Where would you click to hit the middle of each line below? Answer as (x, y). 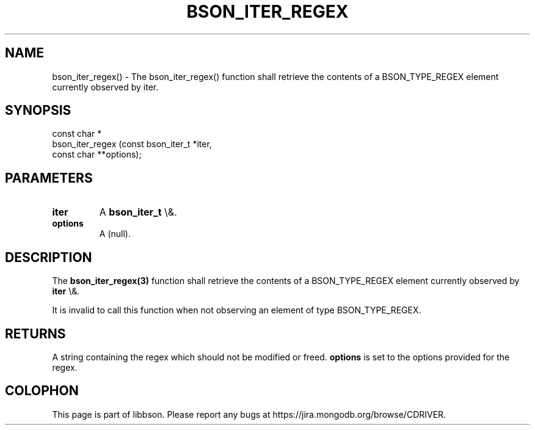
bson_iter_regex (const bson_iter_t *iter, (132, 144)
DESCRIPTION (49, 257)
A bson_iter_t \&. (138, 212)
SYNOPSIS (38, 111)
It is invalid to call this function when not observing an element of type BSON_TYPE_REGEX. (237, 310)
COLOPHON (42, 391)
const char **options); (97, 155)
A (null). (115, 234)
